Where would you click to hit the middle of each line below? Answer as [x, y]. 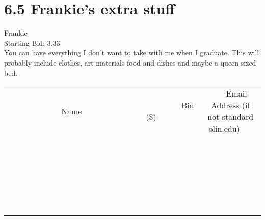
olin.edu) [224, 129]
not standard [231, 117]
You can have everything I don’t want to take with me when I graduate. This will [132, 53]
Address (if [231, 105]
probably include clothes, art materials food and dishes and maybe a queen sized [130, 62]
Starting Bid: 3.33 [32, 42]
